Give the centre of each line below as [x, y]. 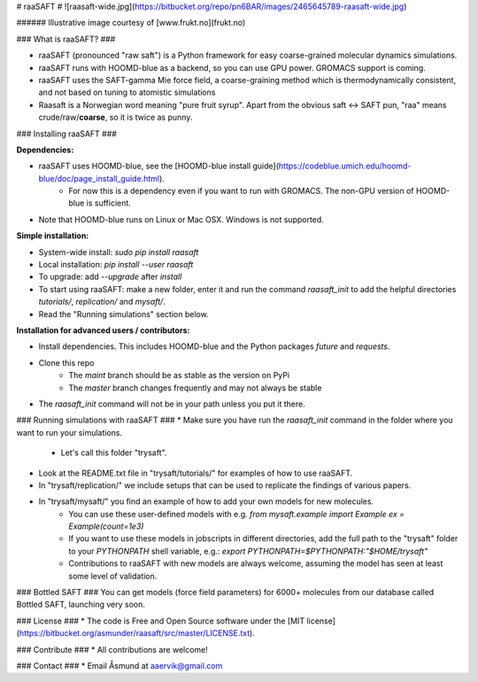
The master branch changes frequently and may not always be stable [195, 387]
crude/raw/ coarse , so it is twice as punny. [116, 117]
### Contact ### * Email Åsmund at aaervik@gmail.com [119, 665]
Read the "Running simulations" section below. [123, 314]
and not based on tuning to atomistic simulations [127, 92]
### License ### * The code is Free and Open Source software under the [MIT [161, 621]
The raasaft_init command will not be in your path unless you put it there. [172, 404]
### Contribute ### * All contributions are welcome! [112, 649]
